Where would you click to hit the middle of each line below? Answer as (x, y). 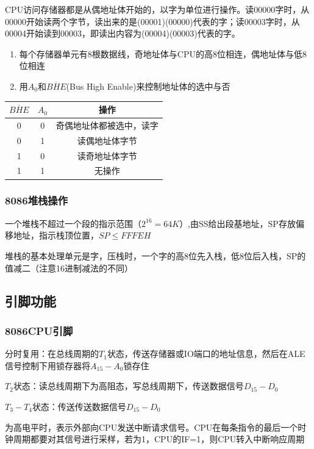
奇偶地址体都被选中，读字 (107, 125)
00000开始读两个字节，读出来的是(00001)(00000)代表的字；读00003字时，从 (152, 21)
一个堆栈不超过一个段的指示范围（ (73, 223)
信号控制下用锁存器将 (48, 365)
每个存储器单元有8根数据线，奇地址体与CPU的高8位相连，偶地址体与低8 (163, 53)
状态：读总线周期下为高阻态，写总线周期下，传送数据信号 (128, 386)
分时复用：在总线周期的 (52, 354)
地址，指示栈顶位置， (56, 235)
